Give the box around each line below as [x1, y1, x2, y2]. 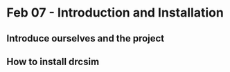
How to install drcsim [6, 55, 100, 67]
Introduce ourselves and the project [6, 33, 165, 44]
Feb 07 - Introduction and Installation [6, 5, 224, 21]
